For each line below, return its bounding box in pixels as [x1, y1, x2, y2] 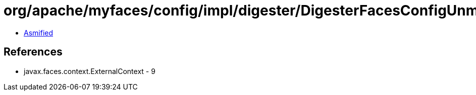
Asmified [24, 28, 54, 37]
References [4, 45, 63, 58]
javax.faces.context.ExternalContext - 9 [24, 66, 155, 75]
